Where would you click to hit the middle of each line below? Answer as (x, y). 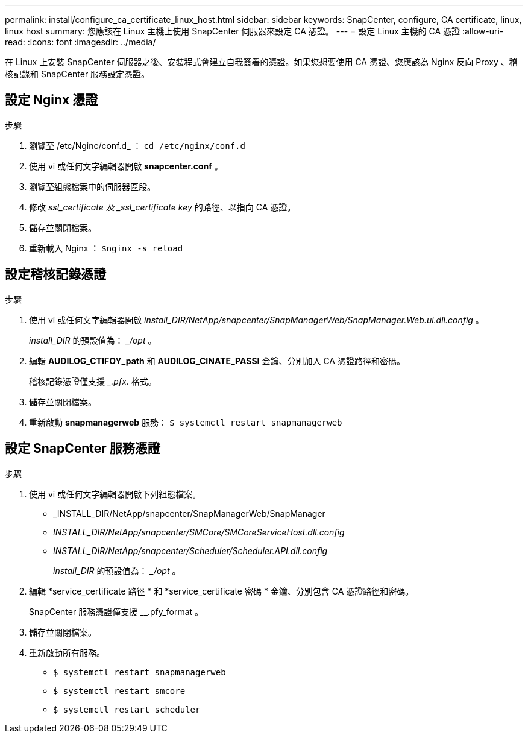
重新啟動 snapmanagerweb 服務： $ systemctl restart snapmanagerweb (186, 422)
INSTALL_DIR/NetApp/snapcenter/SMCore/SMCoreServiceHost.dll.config (199, 532)
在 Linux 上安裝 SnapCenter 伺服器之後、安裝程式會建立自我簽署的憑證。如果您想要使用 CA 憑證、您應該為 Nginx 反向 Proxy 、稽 (261, 62)
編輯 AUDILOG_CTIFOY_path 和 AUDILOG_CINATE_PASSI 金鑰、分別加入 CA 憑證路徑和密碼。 (217, 361)
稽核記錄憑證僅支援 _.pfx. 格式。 (93, 381)
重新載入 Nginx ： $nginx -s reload (106, 248)
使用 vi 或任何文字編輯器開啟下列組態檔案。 (115, 494)
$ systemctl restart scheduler (127, 709)
